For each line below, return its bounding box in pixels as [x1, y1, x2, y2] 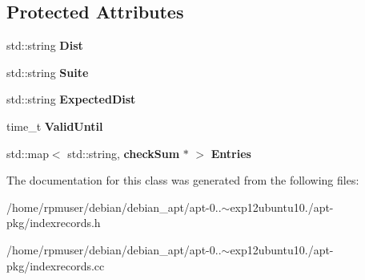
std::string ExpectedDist [6, 91, 136, 108]
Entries [211, 144, 251, 161]
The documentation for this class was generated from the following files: [6, 172, 359, 189]
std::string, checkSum [67, 144, 180, 161]
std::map [6, 144, 49, 161]
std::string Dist [6, 37, 83, 54]
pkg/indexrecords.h [6, 214, 101, 231]
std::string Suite [6, 63, 89, 80]
